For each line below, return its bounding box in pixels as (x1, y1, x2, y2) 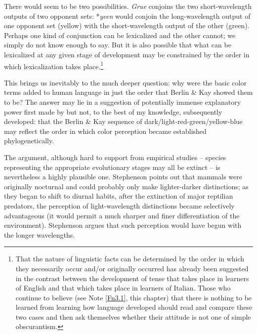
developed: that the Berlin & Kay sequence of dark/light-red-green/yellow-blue (4, 116, 243, 126)
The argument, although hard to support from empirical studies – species (4, 152, 226, 162)
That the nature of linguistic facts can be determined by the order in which (15, 253, 245, 264)
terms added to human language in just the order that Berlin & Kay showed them (4, 87, 253, 97)
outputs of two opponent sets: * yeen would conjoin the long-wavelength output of (4, 10, 251, 21)
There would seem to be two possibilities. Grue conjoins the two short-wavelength (4, 1, 252, 11)
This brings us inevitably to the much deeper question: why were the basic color (4, 77, 247, 87)
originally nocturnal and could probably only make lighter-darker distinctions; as (4, 181, 249, 191)
